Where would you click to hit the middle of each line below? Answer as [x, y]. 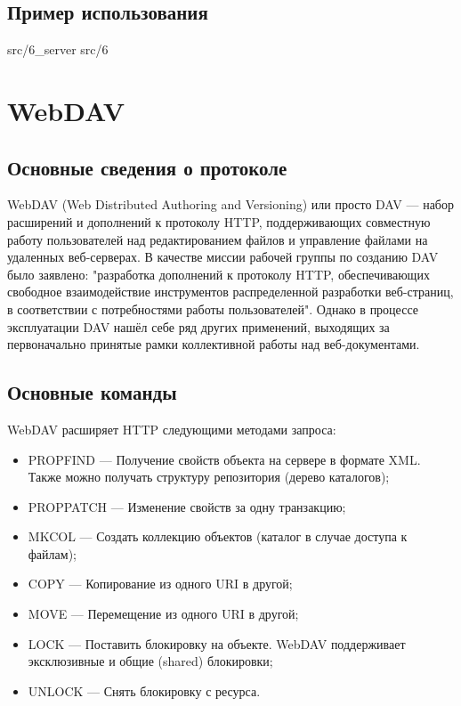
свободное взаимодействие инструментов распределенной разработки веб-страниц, [230, 292]
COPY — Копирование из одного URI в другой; [160, 584]
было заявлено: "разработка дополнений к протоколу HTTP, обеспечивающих [218, 274]
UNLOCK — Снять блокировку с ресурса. [144, 690]
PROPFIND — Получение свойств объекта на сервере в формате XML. [224, 459]
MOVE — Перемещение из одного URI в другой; [163, 614]
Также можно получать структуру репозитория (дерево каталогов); [209, 477]
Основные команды [92, 392]
